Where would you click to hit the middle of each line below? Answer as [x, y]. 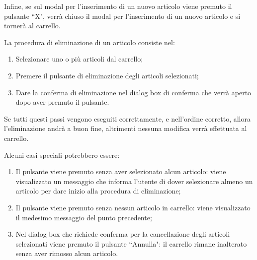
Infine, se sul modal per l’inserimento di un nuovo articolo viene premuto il [118, 6]
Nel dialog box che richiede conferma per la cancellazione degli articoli [123, 234]
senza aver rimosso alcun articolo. [67, 253]
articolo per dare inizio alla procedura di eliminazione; [98, 191]
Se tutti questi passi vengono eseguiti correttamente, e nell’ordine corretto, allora [127, 118]
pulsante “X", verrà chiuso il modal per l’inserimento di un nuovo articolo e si [122, 16]
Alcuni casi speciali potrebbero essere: [62, 155]
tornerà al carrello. [32, 26]
